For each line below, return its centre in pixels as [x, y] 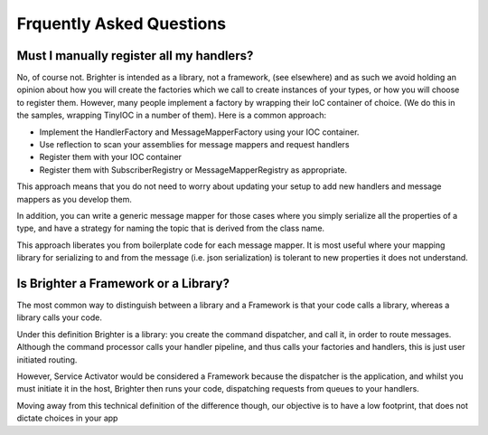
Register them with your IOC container [111, 157]
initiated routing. [47, 359]
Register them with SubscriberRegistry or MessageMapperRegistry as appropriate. [193, 170]
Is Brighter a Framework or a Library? [123, 284]
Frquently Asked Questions [122, 24]
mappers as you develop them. [75, 199]
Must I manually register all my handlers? [135, 56]
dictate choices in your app [67, 418]
